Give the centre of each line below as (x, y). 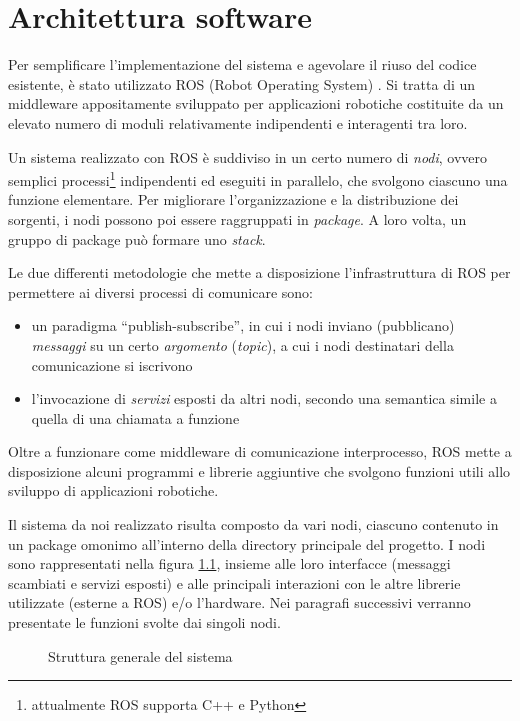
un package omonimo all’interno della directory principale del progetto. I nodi (247, 543)
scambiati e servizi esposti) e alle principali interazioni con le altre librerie (234, 582)
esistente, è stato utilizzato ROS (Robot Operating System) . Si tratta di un (242, 83)
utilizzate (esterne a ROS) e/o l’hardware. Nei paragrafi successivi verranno (239, 602)
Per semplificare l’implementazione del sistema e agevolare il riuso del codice (242, 64)
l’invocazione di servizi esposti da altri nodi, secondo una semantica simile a (264, 398)
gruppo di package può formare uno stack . (137, 238)
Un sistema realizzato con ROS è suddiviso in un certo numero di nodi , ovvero (248, 156)
